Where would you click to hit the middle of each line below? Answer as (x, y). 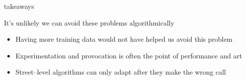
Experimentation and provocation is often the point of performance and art (129, 55)
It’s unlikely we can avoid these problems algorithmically (89, 22)
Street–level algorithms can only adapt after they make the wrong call (121, 72)
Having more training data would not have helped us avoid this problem (124, 39)
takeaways (19, 6)
